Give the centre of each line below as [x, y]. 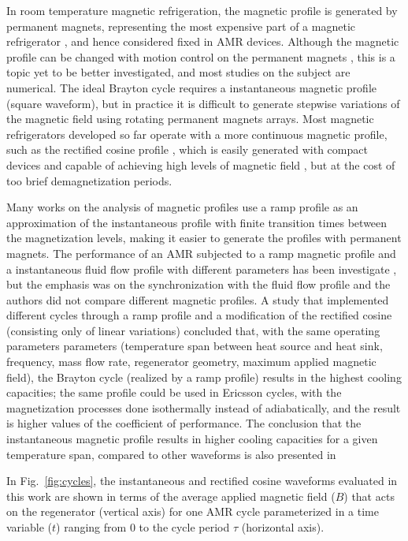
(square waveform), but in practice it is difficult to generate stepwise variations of [203, 103]
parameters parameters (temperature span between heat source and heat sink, [195, 346]
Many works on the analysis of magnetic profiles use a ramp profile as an [182, 207]
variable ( [29, 527]
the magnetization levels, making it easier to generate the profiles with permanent [204, 238]
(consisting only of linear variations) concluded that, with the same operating [193, 330]
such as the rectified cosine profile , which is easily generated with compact [187, 149]
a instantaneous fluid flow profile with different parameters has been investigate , [202, 269]
